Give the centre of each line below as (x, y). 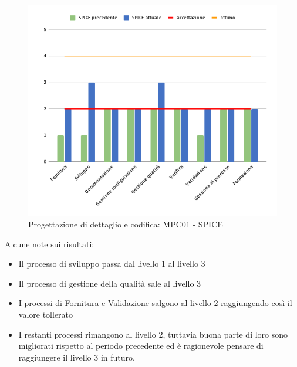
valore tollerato (46, 314)
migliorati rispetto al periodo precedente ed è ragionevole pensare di (141, 346)
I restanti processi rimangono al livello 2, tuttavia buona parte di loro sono (153, 334)
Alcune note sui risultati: (50, 244)
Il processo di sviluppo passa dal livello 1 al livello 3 (112, 264)
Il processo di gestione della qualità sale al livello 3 (110, 283)
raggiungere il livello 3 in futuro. (77, 357)
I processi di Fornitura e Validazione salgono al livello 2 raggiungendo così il (155, 303)
